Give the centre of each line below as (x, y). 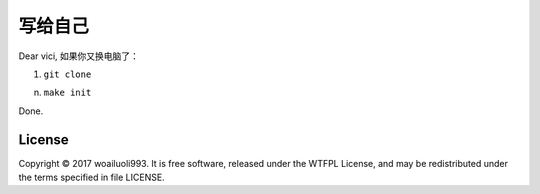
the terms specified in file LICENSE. (91, 177)
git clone (67, 74)
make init (67, 93)
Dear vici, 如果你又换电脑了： (79, 56)
